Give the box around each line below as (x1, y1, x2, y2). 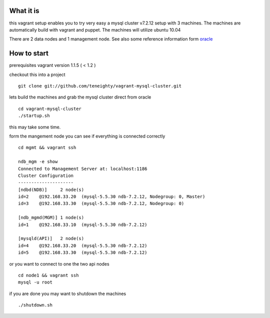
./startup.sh (18, 113, 50, 118)
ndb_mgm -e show (18, 159, 58, 164)
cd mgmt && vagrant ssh (18, 145, 76, 150)
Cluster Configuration (18, 172, 74, 178)
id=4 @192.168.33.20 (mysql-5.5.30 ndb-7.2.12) (18, 242, 147, 248)
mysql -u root (18, 279, 52, 285)
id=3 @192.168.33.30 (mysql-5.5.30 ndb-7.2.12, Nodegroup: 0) (18, 200, 184, 206)
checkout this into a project (9, 71, 65, 77)
